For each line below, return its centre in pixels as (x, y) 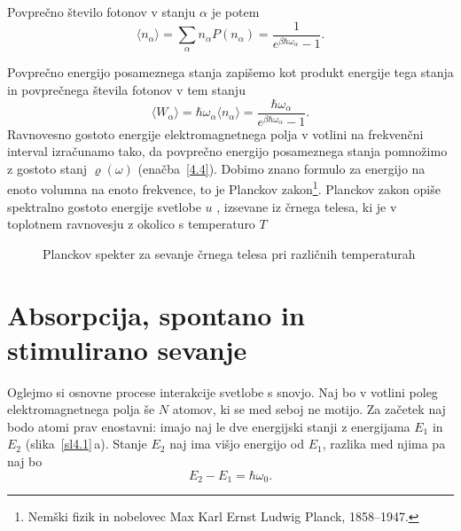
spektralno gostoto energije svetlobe (104, 206)
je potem (235, 12)
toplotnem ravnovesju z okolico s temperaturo (131, 224)
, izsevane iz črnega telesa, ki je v (307, 206)
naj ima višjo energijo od (237, 444)
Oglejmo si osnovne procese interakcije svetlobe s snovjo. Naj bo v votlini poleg (223, 391)
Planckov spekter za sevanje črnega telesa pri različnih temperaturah (229, 253)
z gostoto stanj (47, 168)
